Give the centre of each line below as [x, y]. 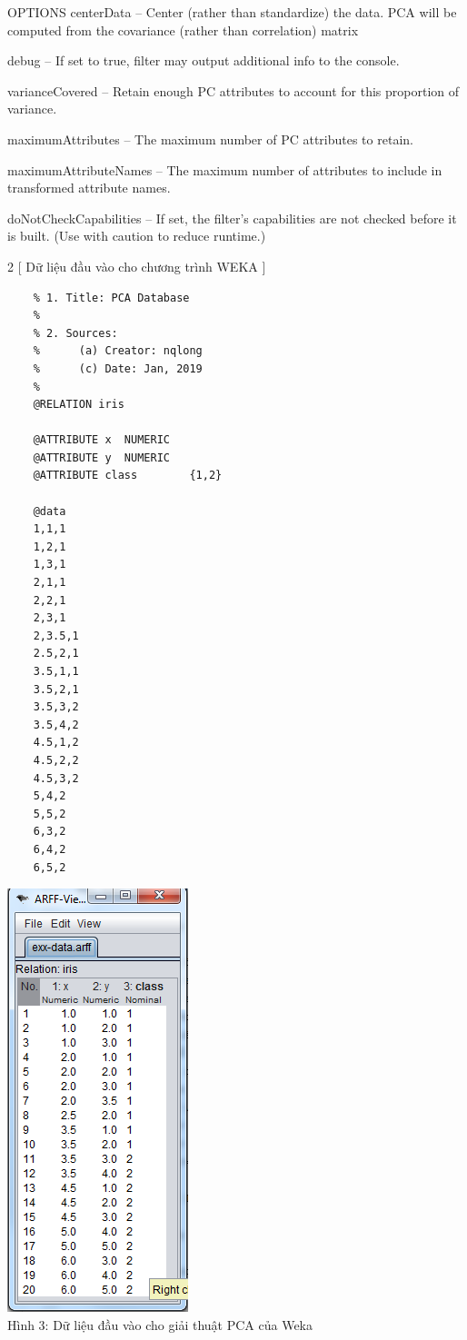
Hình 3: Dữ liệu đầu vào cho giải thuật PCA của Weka [160, 1324]
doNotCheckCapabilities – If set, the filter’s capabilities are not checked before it [232, 218]
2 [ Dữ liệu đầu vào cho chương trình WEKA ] [137, 266]
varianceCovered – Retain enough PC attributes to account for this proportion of [233, 90]
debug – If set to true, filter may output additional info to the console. [204, 60]
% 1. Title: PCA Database [111, 298]
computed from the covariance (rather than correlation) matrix [183, 30]
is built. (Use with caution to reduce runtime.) [137, 236]
